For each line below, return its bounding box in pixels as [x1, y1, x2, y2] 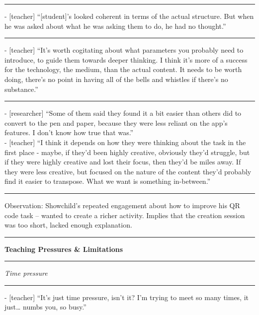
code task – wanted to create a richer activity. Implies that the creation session [4, 210, 245, 220]
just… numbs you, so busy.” [4, 302, 86, 312]
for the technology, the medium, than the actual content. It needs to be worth [4, 64, 242, 75]
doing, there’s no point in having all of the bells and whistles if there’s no [4, 74, 228, 84]
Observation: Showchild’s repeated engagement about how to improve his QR [4, 200, 240, 210]
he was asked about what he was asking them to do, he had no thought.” [4, 20, 226, 31]
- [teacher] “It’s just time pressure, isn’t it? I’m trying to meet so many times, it [4, 292, 249, 302]
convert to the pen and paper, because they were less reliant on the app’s [4, 117, 228, 128]
